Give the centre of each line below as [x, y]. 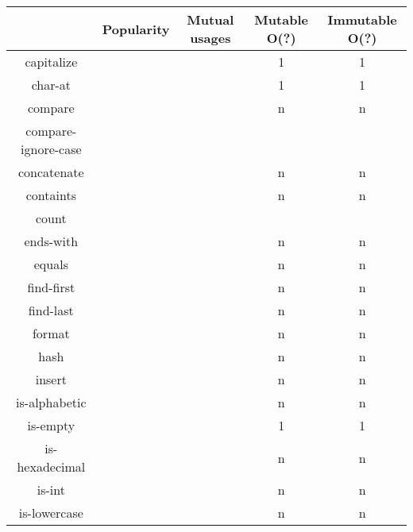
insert [51, 379]
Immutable [362, 19]
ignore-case [51, 149]
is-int [51, 490]
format [51, 333]
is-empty [51, 425]
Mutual [210, 19]
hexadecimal [51, 466]
